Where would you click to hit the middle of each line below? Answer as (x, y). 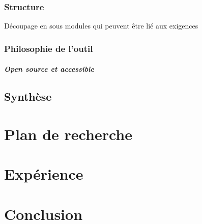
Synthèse (28, 96)
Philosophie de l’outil (49, 48)
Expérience (44, 174)
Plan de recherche (68, 134)
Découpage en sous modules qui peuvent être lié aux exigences (101, 26)
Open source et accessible (49, 69)
